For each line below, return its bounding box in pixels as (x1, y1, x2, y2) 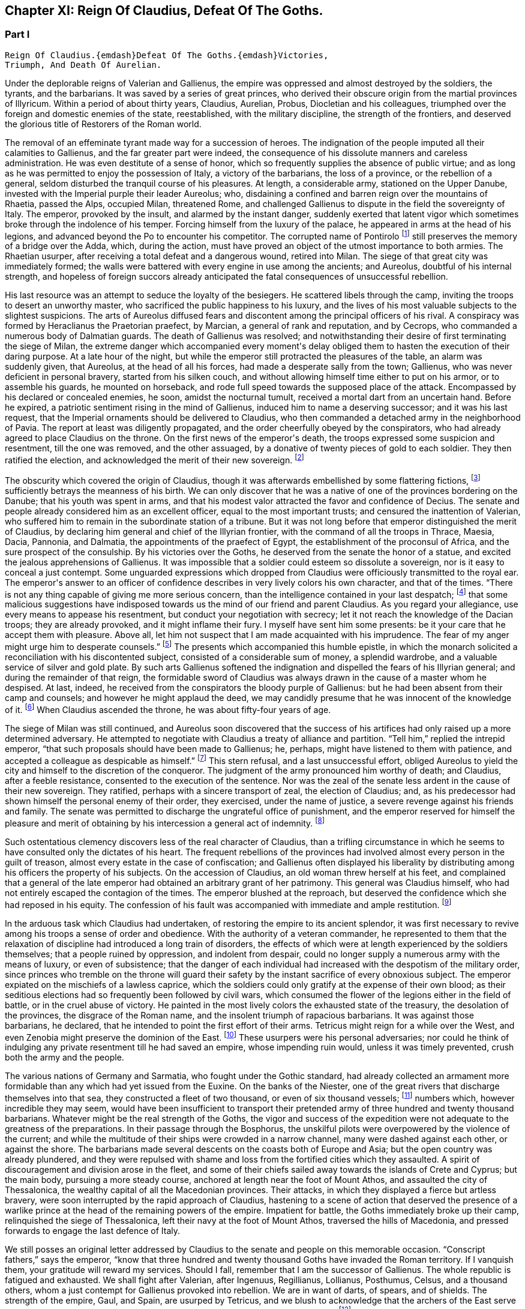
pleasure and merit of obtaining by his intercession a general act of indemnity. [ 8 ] (5, 816, 325, 829)
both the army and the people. (5, 1052, 124, 1063)
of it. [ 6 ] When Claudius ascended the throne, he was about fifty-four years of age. (5, 703, 331, 715)
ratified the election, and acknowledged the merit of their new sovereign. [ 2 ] (5, 453, 304, 466)
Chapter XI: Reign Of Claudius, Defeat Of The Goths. (5, 3, 323, 18)
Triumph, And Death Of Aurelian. (5, 59, 162, 70)
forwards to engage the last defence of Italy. (5, 1226, 181, 1236)
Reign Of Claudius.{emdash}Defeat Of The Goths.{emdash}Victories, (5, 50, 329, 60)
